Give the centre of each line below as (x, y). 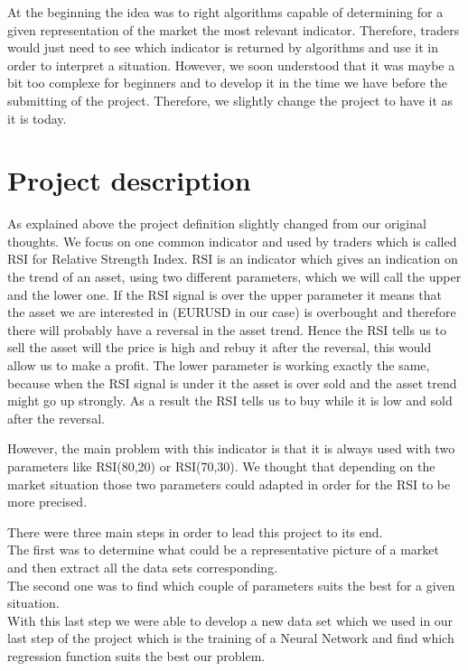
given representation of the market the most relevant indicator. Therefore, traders (234, 29)
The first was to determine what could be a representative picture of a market (223, 550)
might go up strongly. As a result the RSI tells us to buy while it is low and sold (230, 401)
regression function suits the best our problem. (136, 655)
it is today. (37, 118)
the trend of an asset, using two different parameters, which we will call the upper (234, 277)
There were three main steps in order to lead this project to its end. (195, 531)
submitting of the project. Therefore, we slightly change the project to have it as (230, 100)
